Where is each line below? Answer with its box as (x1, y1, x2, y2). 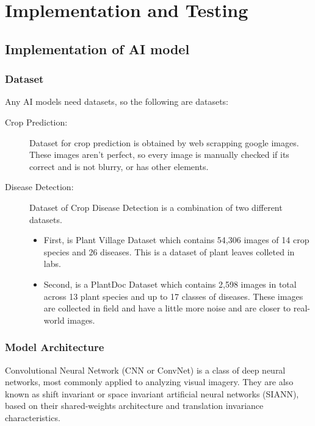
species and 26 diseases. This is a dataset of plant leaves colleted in (43, 245, 295, 258)
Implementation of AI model (5, 39, 190, 58)
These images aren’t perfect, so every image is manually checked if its (29, 148, 289, 161)
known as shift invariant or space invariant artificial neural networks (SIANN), (5, 387, 299, 400)
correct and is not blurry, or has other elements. (29, 160, 209, 172)
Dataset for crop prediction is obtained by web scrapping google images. (29, 136, 299, 149)
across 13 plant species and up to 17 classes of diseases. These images (43, 289, 303, 302)
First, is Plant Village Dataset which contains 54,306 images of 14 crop (43, 233, 310, 246)
